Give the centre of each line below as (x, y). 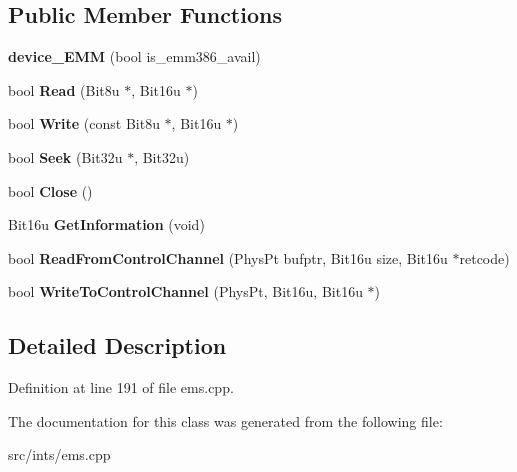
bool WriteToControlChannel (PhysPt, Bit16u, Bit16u (185, 291)
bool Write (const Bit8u (84, 123)
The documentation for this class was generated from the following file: (225, 420)
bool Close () (50, 190)
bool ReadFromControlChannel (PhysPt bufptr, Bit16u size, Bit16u (228, 257)
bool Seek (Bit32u (65, 156)
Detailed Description (117, 345)
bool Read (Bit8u (64, 89)
